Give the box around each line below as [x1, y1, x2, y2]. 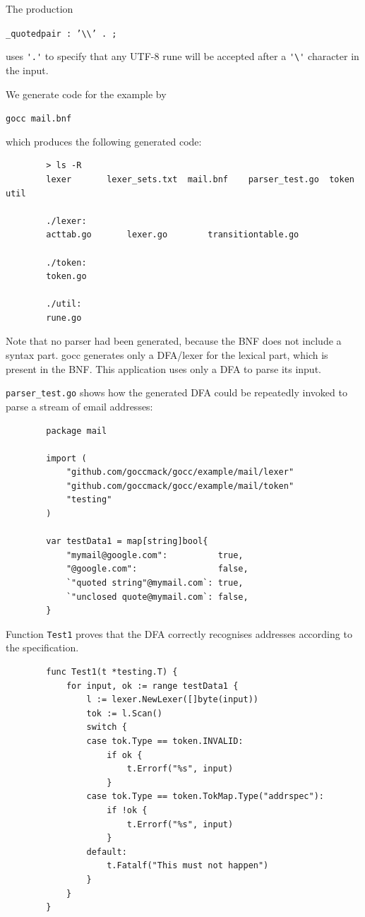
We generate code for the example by [6, 86, 167, 101]
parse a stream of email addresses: [6, 398, 153, 413]
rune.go [46, 312, 82, 323]
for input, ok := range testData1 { [66, 680, 239, 691]
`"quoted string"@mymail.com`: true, [66, 578, 244, 588]
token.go [46, 271, 87, 282]
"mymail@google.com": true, [66, 550, 244, 560]
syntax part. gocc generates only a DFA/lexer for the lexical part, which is [6, 348, 328, 362]
